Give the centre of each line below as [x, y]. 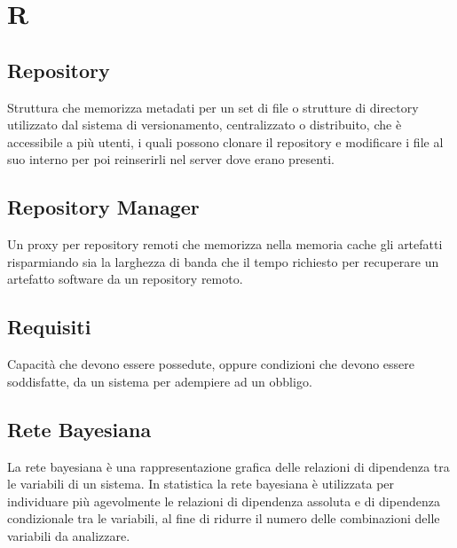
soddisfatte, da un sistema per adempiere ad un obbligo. [160, 381]
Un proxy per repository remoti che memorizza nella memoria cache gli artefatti [225, 244]
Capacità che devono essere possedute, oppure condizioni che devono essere [211, 364]
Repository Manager [103, 207]
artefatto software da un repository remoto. [125, 279]
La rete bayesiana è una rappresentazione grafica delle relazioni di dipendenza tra [228, 466]
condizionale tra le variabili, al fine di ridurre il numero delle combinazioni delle [224, 518]
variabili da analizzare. [69, 535]
